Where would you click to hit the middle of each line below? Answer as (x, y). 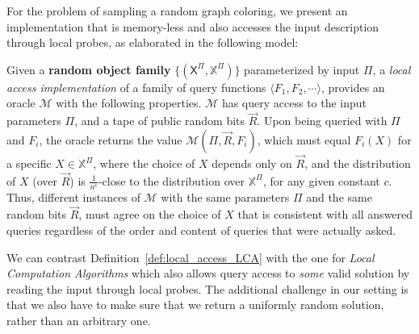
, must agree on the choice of (150, 214)
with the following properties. (129, 103)
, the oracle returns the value (111, 139)
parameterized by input (302, 69)
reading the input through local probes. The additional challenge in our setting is (207, 288)
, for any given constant (321, 180)
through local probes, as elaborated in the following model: (153, 42)
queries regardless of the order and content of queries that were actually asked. (201, 230)
